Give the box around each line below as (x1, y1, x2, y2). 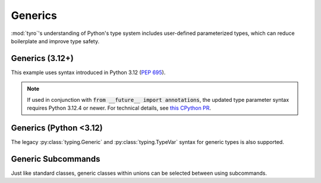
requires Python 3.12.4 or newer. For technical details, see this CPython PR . (27, 104, 211, 112)
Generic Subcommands (11, 154, 100, 164)
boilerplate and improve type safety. (11, 37, 100, 44)
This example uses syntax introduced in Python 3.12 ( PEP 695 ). (11, 69, 166, 76)
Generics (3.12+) (11, 53, 74, 63)
